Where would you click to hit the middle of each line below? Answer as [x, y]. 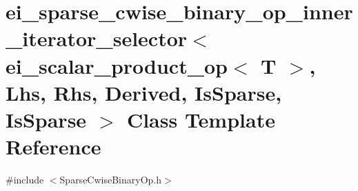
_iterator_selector [97, 38]
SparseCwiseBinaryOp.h [111, 180]
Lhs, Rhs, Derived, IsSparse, [144, 92]
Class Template [201, 119]
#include [25, 180]
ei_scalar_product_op [117, 65]
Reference [53, 147]
